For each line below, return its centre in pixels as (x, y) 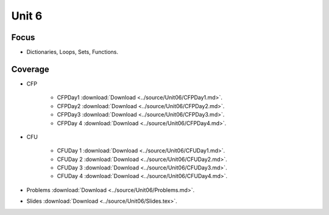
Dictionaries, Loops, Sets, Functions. (73, 52)
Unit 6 (27, 16)
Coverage (30, 69)
